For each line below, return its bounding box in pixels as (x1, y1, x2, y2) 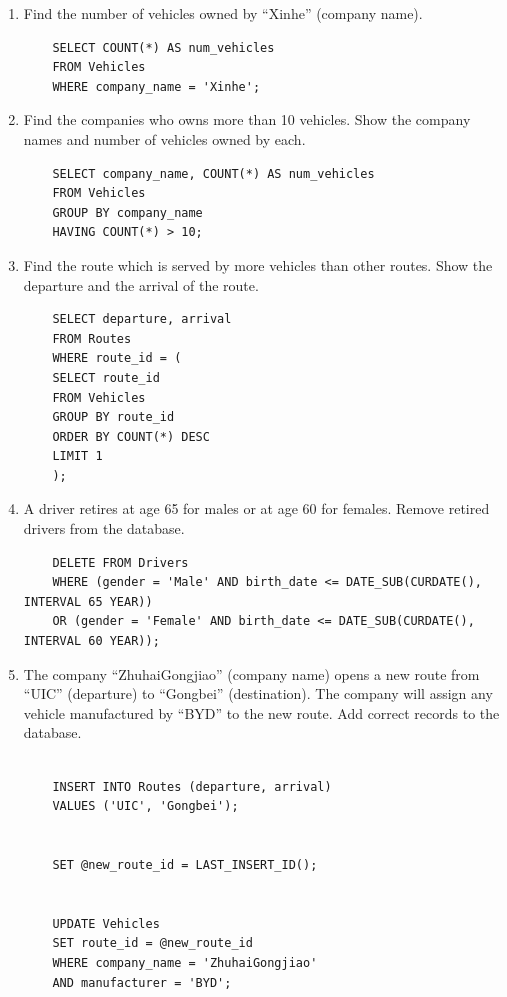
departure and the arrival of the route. (23, 274, 259, 295)
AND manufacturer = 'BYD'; (52, 975, 232, 990)
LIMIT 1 (52, 449, 103, 464)
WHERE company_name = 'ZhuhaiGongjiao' (52, 955, 318, 970)
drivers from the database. (23, 518, 185, 539)
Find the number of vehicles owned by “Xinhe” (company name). (23, 3, 423, 23)
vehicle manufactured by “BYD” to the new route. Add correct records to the (23, 702, 500, 723)
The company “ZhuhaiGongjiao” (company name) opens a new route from (23, 663, 480, 684)
